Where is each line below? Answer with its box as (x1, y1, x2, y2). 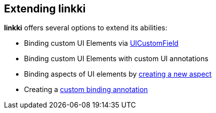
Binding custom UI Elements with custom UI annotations (24, 54, 208, 63)
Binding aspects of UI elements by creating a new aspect (24, 70, 212, 79)
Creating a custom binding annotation (24, 85, 148, 94)
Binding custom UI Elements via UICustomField (24, 39, 178, 48)
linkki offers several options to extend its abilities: (4, 23, 167, 32)
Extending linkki (4, 2, 86, 15)
